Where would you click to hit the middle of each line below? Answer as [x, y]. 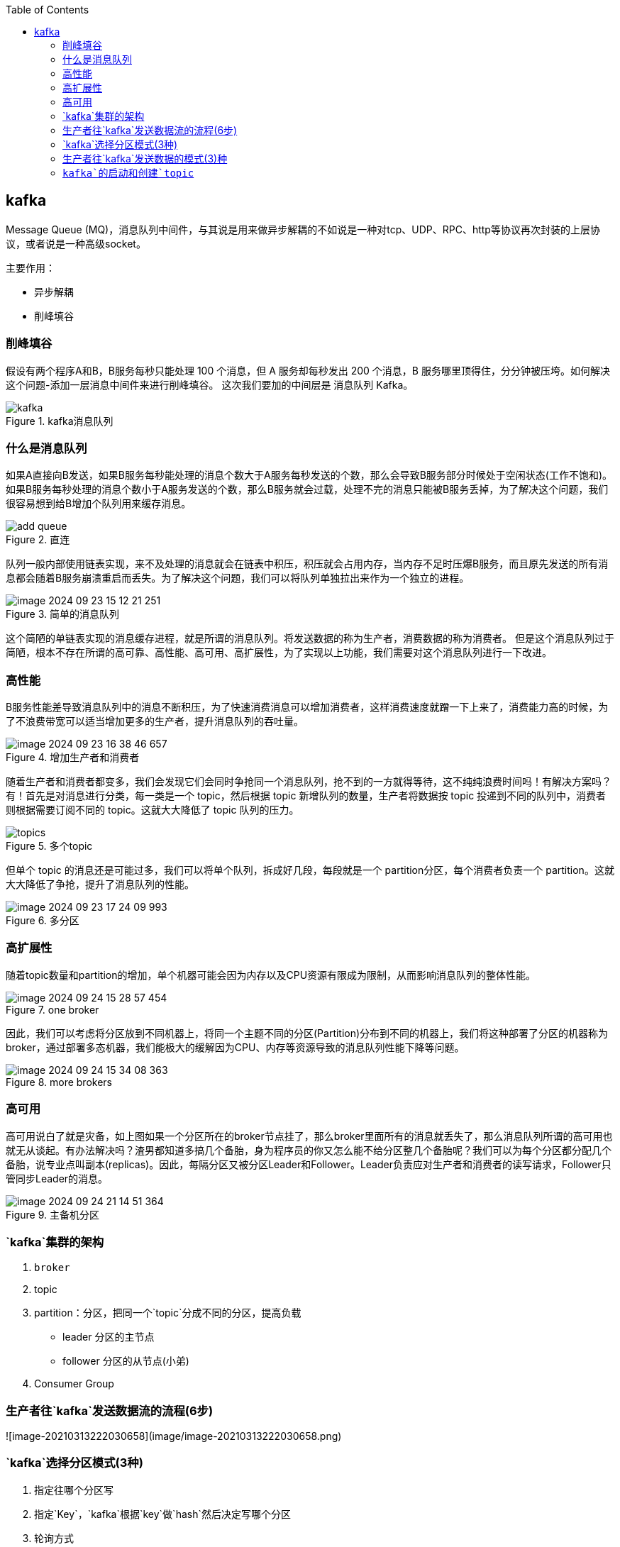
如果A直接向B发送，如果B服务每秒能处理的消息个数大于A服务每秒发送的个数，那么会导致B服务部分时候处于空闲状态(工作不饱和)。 [309, 475]
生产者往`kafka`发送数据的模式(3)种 [145, 159]
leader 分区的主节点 [109, 1337]
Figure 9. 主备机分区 [52, 1214]
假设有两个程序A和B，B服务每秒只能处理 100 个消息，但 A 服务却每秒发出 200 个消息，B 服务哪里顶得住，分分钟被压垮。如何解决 [308, 370]
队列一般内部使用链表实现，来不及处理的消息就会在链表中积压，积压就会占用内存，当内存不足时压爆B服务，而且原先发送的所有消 [307, 564]
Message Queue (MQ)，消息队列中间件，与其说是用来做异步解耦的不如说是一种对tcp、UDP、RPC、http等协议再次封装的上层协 [303, 229]
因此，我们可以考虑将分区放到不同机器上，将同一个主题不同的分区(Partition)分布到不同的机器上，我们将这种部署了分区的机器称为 [307, 1033]
